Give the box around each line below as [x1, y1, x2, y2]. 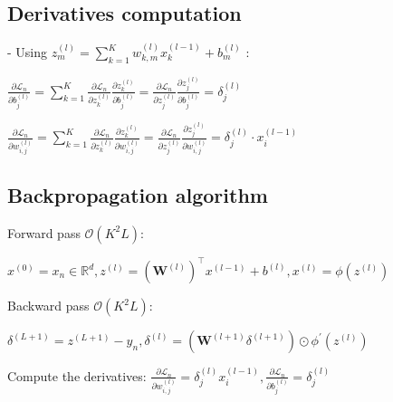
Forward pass [7, 223, 81, 242]
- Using [7, 43, 48, 62]
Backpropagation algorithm [7, 180, 268, 208]
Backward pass [7, 296, 90, 315]
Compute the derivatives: [7, 366, 147, 385]
